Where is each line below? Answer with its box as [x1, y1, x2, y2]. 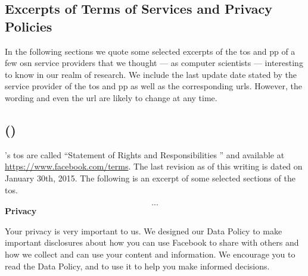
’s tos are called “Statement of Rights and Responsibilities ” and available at [5, 148, 285, 161]
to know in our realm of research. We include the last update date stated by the [5, 68, 297, 80]
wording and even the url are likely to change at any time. [5, 91, 217, 103]
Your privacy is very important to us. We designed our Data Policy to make [5, 224, 282, 237]
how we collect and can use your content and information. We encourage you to [5, 247, 295, 260]
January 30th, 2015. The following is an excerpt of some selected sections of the [5, 171, 295, 184]
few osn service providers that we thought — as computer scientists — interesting [5, 57, 303, 69]
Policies [5, 17, 52, 35]
